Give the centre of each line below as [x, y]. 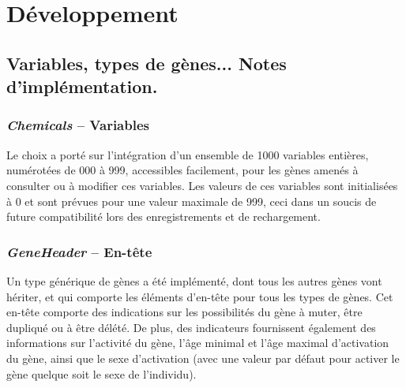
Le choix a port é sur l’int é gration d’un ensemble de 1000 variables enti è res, [188, 154]
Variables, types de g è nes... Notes [147, 63]
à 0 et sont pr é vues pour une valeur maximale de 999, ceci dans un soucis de [192, 201]
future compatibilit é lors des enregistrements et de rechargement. [164, 216]
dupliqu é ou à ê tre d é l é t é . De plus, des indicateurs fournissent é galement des [191, 327]
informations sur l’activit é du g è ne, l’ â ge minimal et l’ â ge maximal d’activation [198, 343]
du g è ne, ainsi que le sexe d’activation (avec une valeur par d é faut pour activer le [203, 358]
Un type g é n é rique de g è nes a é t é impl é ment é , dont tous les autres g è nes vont [194, 280]
